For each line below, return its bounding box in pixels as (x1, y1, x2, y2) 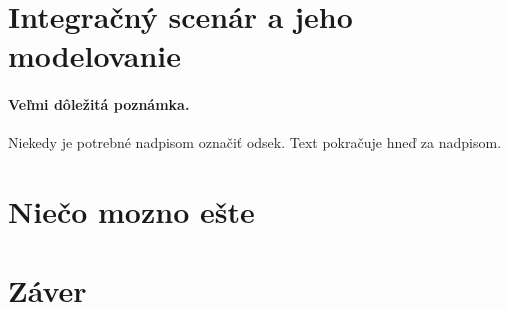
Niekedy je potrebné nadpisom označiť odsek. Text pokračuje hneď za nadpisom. (8, 132, 502, 153)
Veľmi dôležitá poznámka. (8, 94, 190, 115)
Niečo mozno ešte (8, 191, 255, 232)
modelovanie (8, 35, 182, 76)
